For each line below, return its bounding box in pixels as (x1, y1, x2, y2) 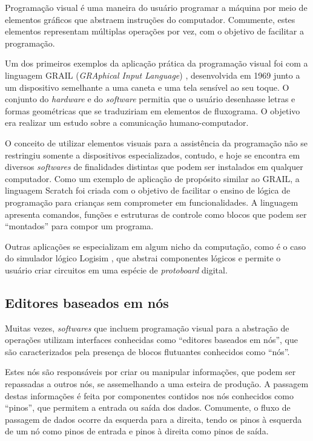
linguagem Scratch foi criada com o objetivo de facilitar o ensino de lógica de (5, 184, 291, 197)
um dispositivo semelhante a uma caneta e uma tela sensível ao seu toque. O (5, 80, 289, 93)
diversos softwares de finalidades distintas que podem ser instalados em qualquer (5, 160, 303, 173)
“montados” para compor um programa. (5, 220, 154, 232)
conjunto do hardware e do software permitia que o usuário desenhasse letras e (5, 93, 295, 105)
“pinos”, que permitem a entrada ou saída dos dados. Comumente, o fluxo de (5, 401, 291, 414)
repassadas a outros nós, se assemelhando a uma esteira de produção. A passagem (5, 377, 309, 390)
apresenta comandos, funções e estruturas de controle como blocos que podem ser (5, 207, 307, 220)
